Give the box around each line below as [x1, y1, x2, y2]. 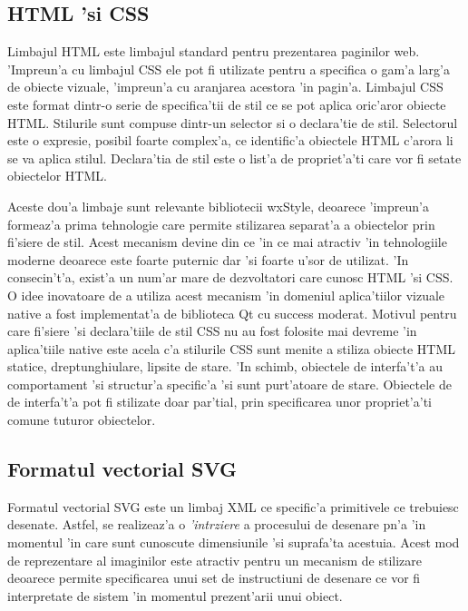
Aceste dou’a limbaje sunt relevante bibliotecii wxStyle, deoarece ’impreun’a [7, 196, 429, 215]
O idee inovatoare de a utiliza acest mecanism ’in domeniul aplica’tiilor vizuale [7, 285, 445, 304]
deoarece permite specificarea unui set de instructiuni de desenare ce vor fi [7, 568, 421, 587]
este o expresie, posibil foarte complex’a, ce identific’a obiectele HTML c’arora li [7, 131, 453, 150]
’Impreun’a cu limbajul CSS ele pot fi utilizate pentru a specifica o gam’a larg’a [7, 59, 450, 78]
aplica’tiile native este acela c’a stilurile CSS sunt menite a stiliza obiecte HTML [7, 339, 455, 358]
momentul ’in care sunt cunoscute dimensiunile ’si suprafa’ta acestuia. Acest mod [7, 533, 460, 552]
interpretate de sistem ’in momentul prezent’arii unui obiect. [7, 586, 343, 605]
